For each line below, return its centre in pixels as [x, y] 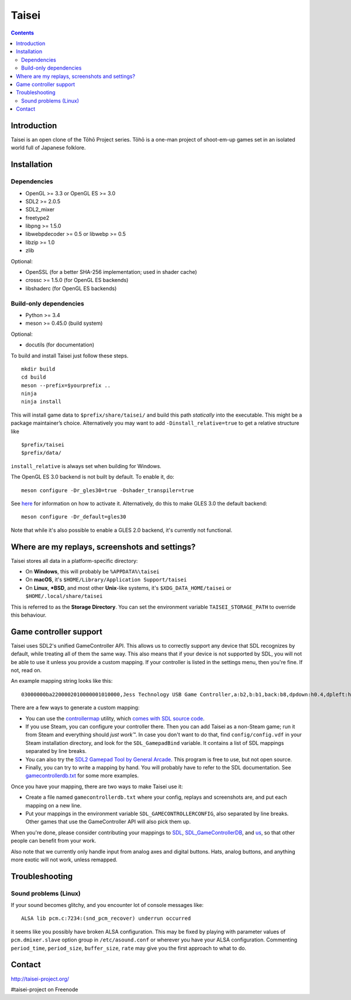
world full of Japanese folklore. [48, 148]
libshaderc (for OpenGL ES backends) [71, 288]
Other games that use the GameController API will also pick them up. [108, 822]
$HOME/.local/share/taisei [64, 596]
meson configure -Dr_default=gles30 [74, 517]
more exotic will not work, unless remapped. [64, 860]
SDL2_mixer [40, 209]
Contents [23, 33]
